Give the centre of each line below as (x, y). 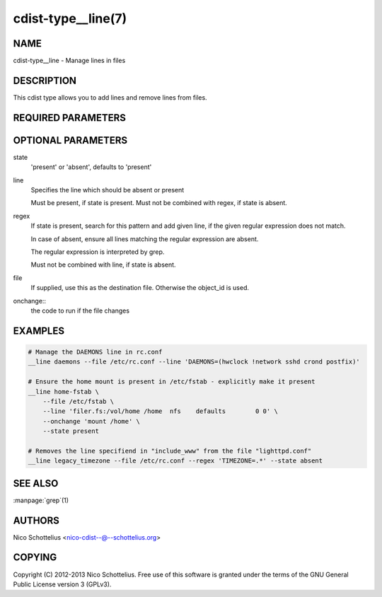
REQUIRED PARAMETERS (70, 118)
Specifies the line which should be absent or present (108, 190)
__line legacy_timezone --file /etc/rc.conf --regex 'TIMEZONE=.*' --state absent (175, 461)
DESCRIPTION (45, 80)
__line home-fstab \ (63, 392)
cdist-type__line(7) (70, 18)
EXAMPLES (39, 331)
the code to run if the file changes (80, 311)
